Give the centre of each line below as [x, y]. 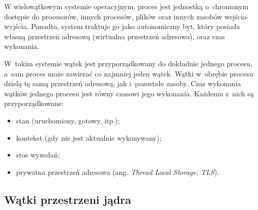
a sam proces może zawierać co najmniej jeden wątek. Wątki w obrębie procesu [129, 73]
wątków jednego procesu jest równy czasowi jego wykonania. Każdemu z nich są [129, 93]
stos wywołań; [38, 155]
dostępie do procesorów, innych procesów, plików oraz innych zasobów [113, 16]
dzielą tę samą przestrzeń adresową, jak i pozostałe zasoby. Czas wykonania [123, 83]
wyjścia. [17, 26]
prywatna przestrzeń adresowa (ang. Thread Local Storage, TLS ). [118, 172]
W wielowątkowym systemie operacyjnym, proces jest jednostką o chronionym [126, 6]
